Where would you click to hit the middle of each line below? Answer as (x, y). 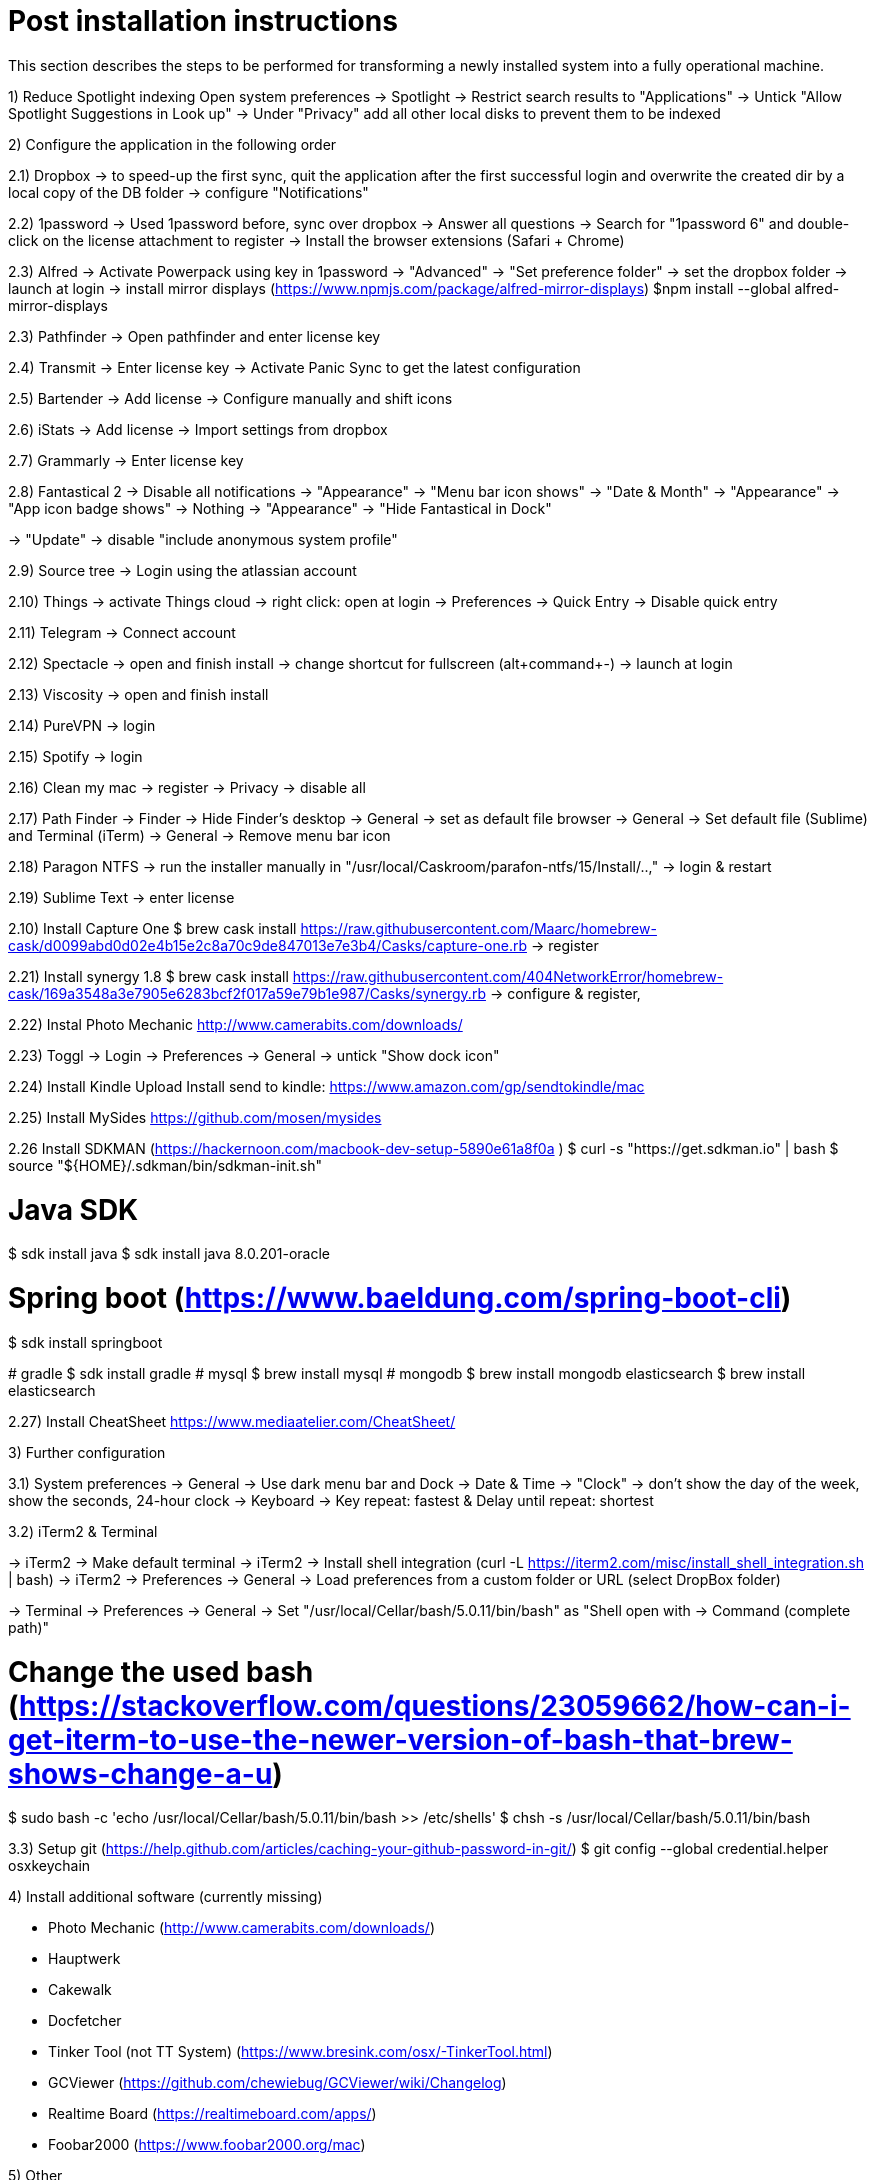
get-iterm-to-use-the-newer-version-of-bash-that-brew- (400, 1739)
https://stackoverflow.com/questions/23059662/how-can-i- (435, 1705)
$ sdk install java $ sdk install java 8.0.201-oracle (169, 1254)
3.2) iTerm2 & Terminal (83, 1531)
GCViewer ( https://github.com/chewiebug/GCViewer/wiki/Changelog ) (277, 2083)
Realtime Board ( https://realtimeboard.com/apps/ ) (212, 2114)
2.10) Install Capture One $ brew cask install (152, 928)
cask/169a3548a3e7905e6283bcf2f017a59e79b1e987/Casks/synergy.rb (247, 993)
